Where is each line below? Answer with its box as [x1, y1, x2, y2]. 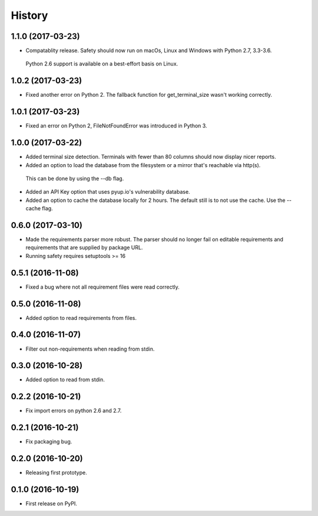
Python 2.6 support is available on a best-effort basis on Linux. [25, 60, 178, 67]
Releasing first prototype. [25, 469, 88, 476]
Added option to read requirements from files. [25, 314, 137, 321]
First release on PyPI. [25, 500, 78, 507]
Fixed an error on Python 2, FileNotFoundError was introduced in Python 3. [25, 122, 207, 129]
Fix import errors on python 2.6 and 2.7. [25, 407, 122, 414]
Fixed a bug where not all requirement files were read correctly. [25, 283, 180, 290]
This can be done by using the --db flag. [25, 175, 124, 182]
